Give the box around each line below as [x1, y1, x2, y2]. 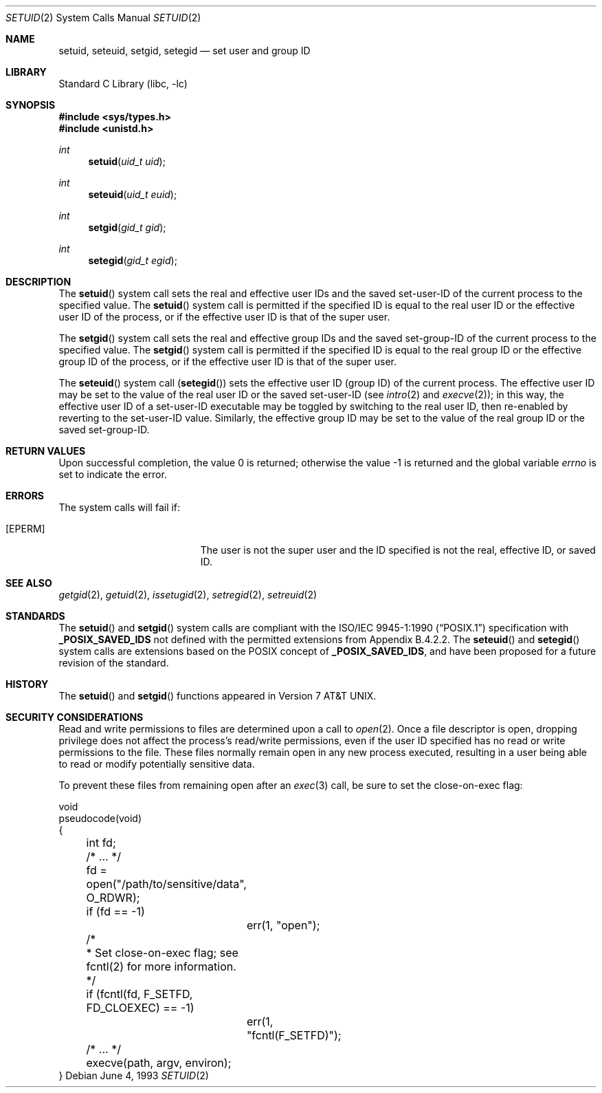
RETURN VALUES [5, 445, 86, 457]
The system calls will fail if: [58, 501, 181, 513]
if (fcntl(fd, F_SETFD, [86, 987, 193, 1001]
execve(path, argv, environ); [86, 1056, 232, 1070]
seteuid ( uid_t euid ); [88, 188, 177, 200]
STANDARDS [5, 610, 65, 622]
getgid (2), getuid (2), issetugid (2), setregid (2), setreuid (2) [58, 589, 317, 600]
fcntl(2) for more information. [86, 960, 236, 973]
